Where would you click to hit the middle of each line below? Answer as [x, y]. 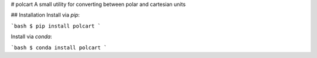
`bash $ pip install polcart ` [56, 26]
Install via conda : [31, 37]
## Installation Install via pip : [45, 15]
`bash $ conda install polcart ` [59, 47]
